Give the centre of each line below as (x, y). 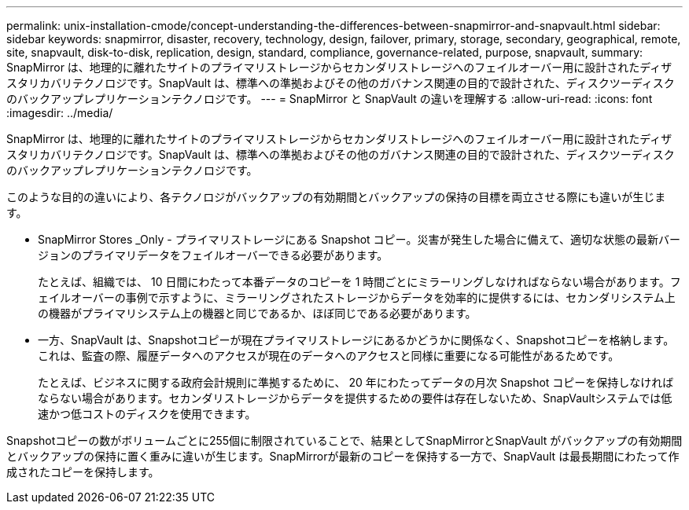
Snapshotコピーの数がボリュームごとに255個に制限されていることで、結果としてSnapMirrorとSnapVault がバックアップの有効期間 (344, 440)
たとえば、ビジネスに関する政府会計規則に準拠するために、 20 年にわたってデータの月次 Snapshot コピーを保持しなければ (356, 382)
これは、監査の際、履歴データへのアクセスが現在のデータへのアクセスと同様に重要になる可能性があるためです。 (329, 356)
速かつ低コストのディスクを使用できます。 (147, 414)
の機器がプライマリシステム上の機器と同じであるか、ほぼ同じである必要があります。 (257, 313)
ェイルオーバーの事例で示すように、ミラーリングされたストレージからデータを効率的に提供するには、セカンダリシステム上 (357, 297)
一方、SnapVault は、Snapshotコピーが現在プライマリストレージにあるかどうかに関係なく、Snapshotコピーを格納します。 (356, 340)
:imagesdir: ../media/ (60, 113)
